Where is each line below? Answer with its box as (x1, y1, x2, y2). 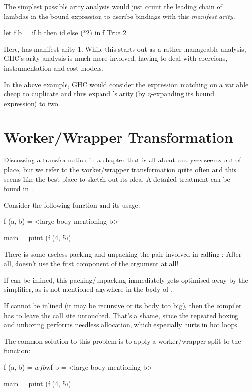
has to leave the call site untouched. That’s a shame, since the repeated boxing (4, 310, 238, 320)
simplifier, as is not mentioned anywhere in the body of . (4, 284, 172, 294)
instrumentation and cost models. (4, 62, 103, 72)
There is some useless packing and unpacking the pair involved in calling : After (4, 249, 242, 259)
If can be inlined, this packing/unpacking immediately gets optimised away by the (4, 274, 248, 285)
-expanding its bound (151, 89, 215, 99)
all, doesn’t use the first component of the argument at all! (4, 258, 179, 268)
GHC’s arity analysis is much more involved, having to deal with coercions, (4, 53, 228, 63)
